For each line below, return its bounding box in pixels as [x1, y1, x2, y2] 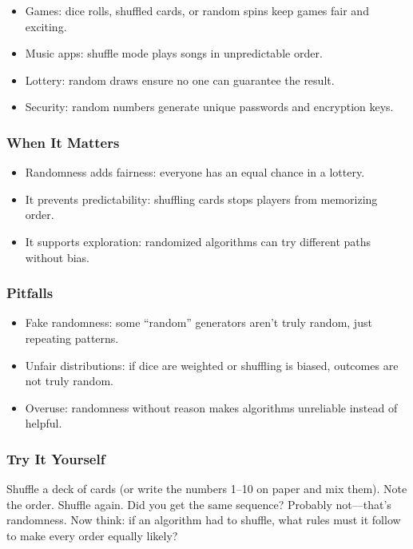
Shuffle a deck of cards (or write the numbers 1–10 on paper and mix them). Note [6, 480, 407, 497]
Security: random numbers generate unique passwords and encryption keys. [25, 98, 394, 115]
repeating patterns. [25, 329, 119, 346]
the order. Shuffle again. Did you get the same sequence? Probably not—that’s [6, 495, 391, 512]
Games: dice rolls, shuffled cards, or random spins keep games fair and [25, 2, 369, 18]
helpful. [25, 415, 62, 432]
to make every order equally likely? [6, 527, 178, 543]
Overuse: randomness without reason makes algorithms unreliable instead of [25, 399, 398, 416]
